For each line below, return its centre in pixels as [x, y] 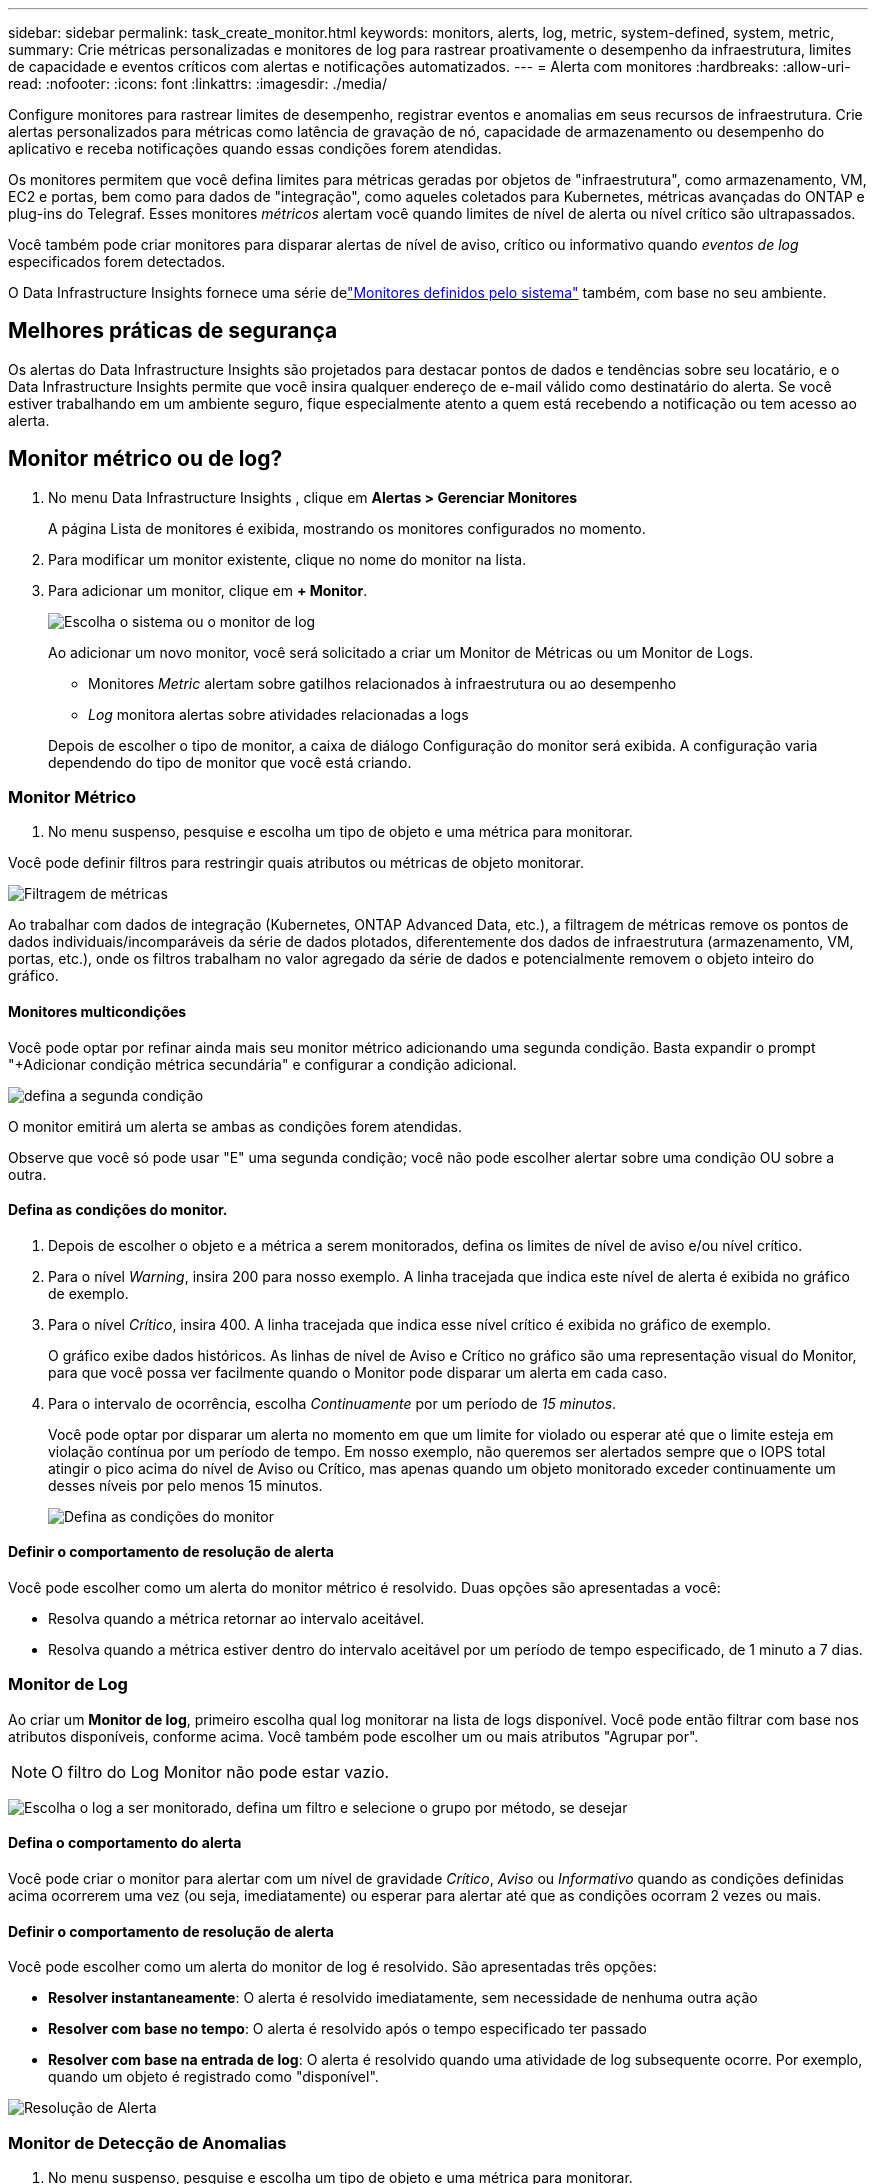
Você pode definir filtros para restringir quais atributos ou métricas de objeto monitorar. [296, 863]
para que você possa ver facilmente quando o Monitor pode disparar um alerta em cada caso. [358, 1372]
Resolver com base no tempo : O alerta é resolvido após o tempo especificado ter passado [347, 2029]
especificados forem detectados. [117, 261]
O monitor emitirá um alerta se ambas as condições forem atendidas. [235, 1126]
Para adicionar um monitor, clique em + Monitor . [208, 590]
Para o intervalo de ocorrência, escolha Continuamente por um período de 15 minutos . [332, 1403]
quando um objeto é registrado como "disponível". [213, 2077]
